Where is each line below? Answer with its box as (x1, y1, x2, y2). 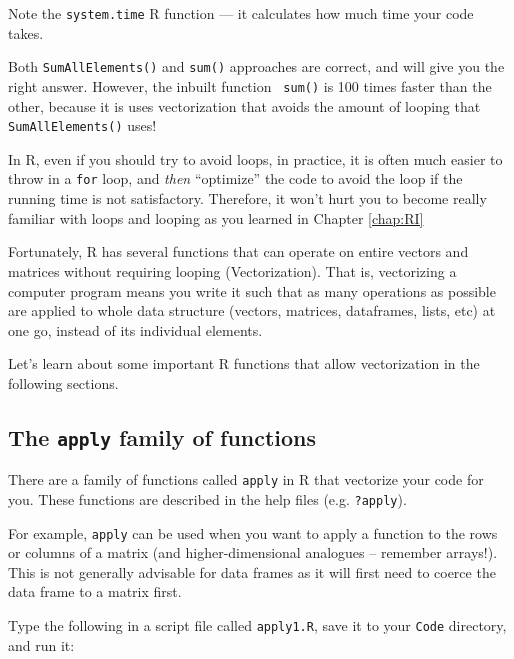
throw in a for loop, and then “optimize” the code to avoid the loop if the (8, 168, 463, 189)
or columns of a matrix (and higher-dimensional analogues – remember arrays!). (8, 542, 498, 563)
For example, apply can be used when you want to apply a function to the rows (8, 522, 498, 543)
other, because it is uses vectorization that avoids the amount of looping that (8, 95, 481, 116)
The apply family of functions (8, 421, 317, 452)
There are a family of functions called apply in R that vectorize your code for (8, 469, 484, 490)
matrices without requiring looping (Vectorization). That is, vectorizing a (8, 260, 457, 281)
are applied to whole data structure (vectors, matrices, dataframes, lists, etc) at (8, 300, 496, 321)
